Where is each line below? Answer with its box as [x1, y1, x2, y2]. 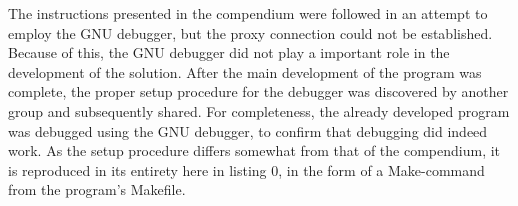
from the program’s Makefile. [8, 179, 186, 200]
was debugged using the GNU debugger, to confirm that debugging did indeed [8, 120, 488, 141]
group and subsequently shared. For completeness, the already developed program [8, 100, 510, 121]
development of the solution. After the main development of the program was [8, 61, 482, 82]
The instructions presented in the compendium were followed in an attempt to [8, 3, 488, 23]
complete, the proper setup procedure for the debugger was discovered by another [8, 81, 509, 102]
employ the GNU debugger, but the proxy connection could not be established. [8, 22, 493, 43]
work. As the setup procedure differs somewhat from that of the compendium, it [8, 140, 501, 161]
